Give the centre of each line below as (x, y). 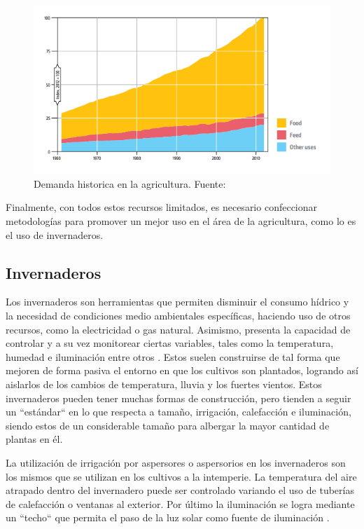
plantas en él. (34, 439)
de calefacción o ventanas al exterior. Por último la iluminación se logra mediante (180, 503)
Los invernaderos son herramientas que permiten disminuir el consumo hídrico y (177, 302)
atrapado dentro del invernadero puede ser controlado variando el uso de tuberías (180, 490)
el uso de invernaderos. (55, 234)
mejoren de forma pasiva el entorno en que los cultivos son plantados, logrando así (182, 370)
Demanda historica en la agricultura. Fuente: (130, 183)
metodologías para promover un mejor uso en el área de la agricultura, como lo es (181, 221)
